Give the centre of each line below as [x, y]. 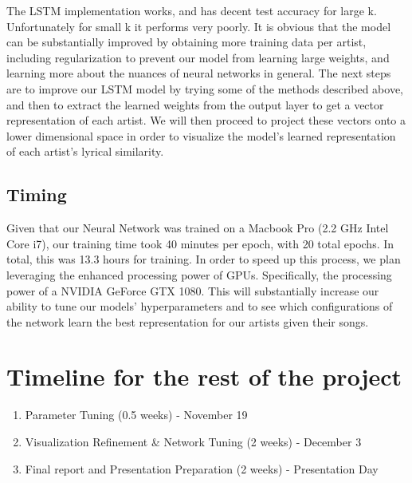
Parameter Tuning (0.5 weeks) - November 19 [136, 415]
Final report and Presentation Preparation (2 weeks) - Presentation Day [202, 468]
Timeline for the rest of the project [204, 376]
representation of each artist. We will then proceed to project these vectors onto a [206, 120]
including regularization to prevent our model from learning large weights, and [198, 57]
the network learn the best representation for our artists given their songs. [188, 321]
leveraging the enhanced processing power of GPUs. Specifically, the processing [199, 274]
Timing [37, 194]
